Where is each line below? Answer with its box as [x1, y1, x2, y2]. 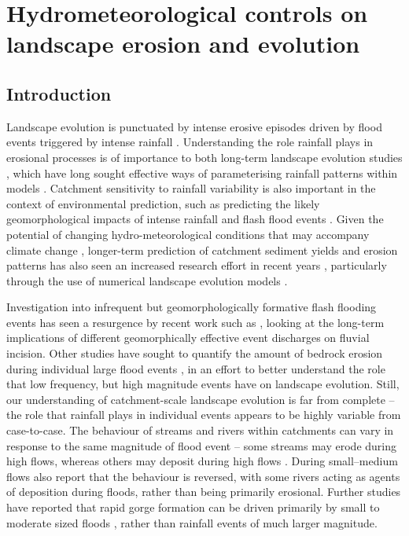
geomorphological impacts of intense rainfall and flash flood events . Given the [6, 211, 384, 227]
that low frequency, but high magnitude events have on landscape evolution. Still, [6, 376, 400, 392]
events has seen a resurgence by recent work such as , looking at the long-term [6, 314, 385, 330]
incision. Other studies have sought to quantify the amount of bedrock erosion [6, 345, 383, 362]
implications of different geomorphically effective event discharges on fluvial [6, 329, 370, 346]
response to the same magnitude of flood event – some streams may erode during [6, 437, 397, 453]
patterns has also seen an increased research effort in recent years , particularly [6, 257, 387, 274]
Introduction [6, 81, 112, 105]
